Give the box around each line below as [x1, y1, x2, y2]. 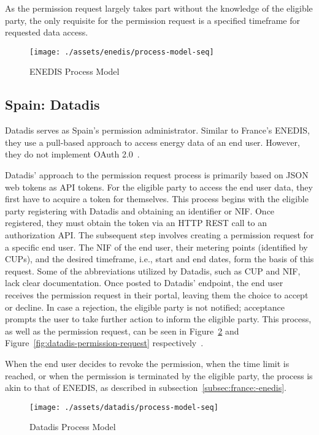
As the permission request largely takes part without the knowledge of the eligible [5, 2, 313, 14]
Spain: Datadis [5, 95, 100, 114]
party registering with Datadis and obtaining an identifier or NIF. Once [5, 204, 275, 217]
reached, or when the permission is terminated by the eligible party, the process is [5, 369, 313, 382]
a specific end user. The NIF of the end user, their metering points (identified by [5, 240, 308, 253]
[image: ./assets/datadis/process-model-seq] [29, 403, 218, 412]
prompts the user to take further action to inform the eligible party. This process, [5, 312, 312, 325]
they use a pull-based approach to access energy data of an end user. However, [5, 135, 300, 148]
